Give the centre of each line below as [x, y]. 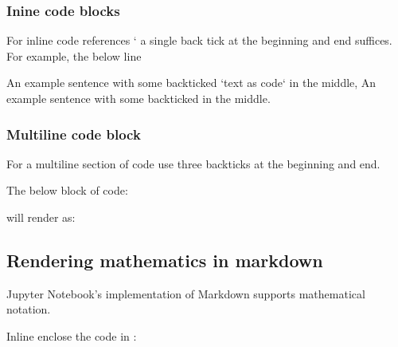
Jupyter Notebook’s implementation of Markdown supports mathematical [186, 293]
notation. [29, 309]
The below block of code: [67, 190]
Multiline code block [74, 134]
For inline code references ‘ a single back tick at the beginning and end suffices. [199, 40]
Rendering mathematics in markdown [165, 260]
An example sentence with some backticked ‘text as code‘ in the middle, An [191, 83]
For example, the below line [74, 55]
